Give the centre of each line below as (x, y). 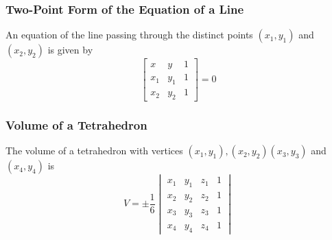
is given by (70, 50)
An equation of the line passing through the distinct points (129, 35)
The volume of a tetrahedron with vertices (94, 151)
